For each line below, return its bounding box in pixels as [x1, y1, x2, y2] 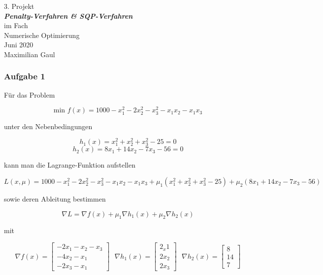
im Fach [4, 20, 28, 31]
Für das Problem [4, 89, 55, 100]
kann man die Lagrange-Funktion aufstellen [4, 160, 135, 170]
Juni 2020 [4, 39, 33, 50]
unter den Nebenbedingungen [4, 121, 93, 131]
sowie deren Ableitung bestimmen [4, 194, 106, 204]
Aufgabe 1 [4, 70, 45, 82]
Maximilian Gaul [4, 49, 55, 59]
